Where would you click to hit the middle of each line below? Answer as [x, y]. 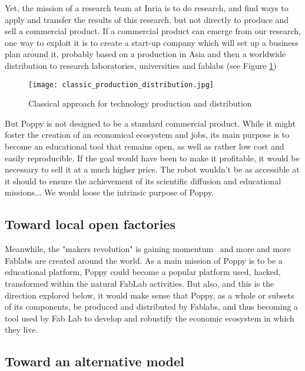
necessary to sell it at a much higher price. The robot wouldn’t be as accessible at [152, 169]
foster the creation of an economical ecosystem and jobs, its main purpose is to [147, 135]
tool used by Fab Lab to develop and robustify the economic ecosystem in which [150, 318]
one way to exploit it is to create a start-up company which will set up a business [152, 42]
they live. [21, 329]
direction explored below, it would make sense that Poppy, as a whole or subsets [150, 295]
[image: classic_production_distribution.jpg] [121, 85]
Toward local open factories [90, 224]
